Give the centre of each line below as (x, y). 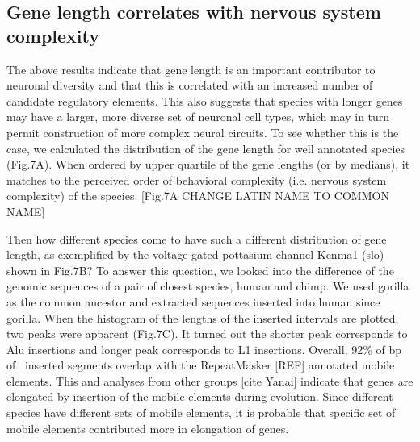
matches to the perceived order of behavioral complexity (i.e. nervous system (197, 179)
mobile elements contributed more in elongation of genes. (148, 428)
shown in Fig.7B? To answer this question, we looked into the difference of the (200, 270)
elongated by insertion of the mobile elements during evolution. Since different (200, 396)
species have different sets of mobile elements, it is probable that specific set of (201, 413)
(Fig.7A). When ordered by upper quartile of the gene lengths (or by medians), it (208, 164)
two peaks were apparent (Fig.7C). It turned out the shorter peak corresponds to (207, 334)
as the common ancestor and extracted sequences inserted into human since (193, 301)
